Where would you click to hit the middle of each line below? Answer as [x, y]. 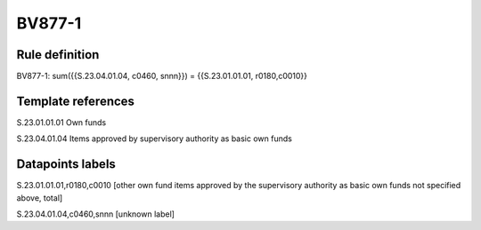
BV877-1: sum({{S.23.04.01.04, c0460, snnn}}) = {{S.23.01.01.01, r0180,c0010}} [162, 76]
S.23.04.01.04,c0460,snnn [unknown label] [96, 214]
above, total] [40, 198]
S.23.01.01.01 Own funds [61, 122]
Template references [76, 101]
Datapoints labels [66, 164]
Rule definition [58, 55]
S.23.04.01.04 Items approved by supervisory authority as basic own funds [155, 139]
